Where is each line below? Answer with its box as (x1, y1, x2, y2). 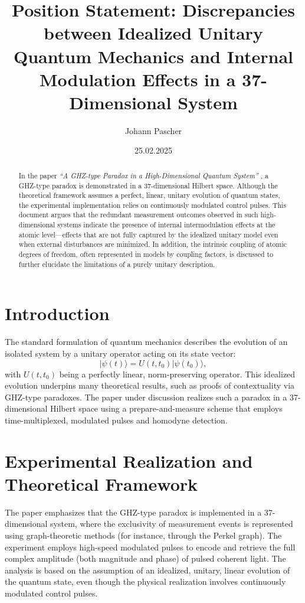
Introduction (5, 301, 110, 325)
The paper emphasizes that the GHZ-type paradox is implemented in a (5, 506, 262, 518)
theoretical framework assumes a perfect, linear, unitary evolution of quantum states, (18, 190, 280, 200)
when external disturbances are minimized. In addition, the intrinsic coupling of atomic (18, 239, 287, 249)
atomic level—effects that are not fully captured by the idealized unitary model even (18, 229, 278, 239)
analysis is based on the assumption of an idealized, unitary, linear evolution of (5, 563, 290, 576)
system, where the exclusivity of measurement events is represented (50, 517, 293, 530)
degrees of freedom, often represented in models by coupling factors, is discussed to (18, 249, 274, 259)
